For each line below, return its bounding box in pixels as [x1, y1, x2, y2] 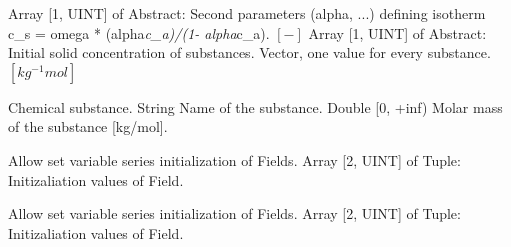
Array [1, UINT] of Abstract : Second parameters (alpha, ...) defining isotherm [8, 3, 486, 23]
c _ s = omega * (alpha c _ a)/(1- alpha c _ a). [8, 22, 270, 43]
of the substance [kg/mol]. [8, 116, 168, 137]
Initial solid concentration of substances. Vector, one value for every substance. [8, 42, 491, 63]
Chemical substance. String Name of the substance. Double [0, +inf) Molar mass [8, 96, 503, 117]
